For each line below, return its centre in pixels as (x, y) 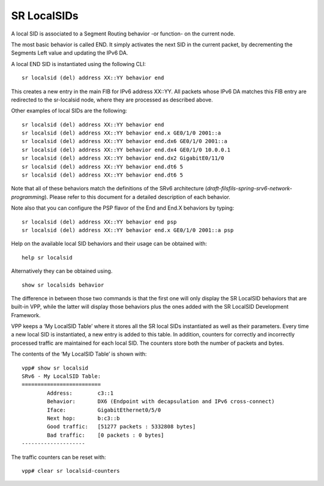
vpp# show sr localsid (55, 368)
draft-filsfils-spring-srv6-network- (250, 189)
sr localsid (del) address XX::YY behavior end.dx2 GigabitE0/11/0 (123, 158)
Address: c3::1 (80, 393)
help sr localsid (47, 257)
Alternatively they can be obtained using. (62, 271)
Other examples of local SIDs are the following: (69, 111)
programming (28, 197)
